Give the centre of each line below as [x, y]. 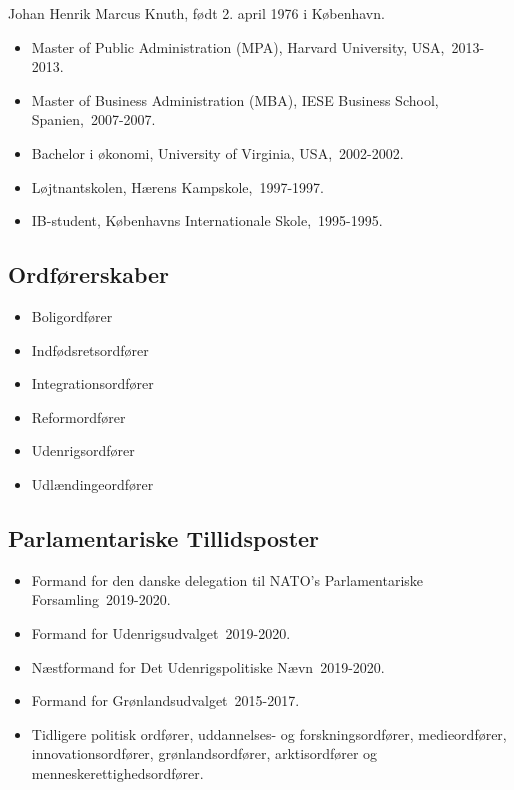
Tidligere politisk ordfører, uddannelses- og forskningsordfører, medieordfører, [269, 733]
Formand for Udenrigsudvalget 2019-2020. [161, 632]
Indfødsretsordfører [90, 349]
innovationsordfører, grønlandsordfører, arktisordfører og [204, 753]
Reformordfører [78, 416]
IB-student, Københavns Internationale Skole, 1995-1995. [207, 220]
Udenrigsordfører [83, 450]
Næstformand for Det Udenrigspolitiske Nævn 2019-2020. [208, 666]
